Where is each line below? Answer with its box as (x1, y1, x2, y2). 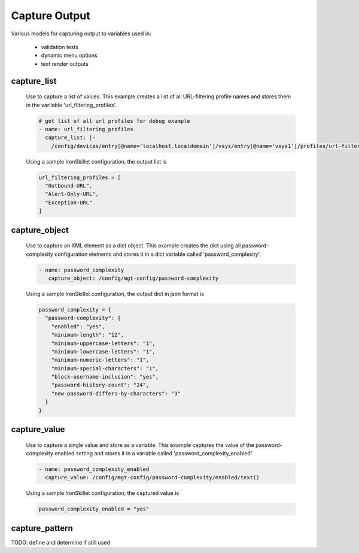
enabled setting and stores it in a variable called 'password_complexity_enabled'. (54, 450, 254, 457)
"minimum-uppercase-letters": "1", (51, 340, 156, 347)
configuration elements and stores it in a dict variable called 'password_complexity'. (54, 250, 261, 258)
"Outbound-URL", (45, 183, 93, 189)
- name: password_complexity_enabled (38, 466, 150, 473)
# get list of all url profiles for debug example (38, 117, 191, 124)
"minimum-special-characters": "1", (51, 365, 159, 371)
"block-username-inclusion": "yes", (51, 373, 159, 380)
